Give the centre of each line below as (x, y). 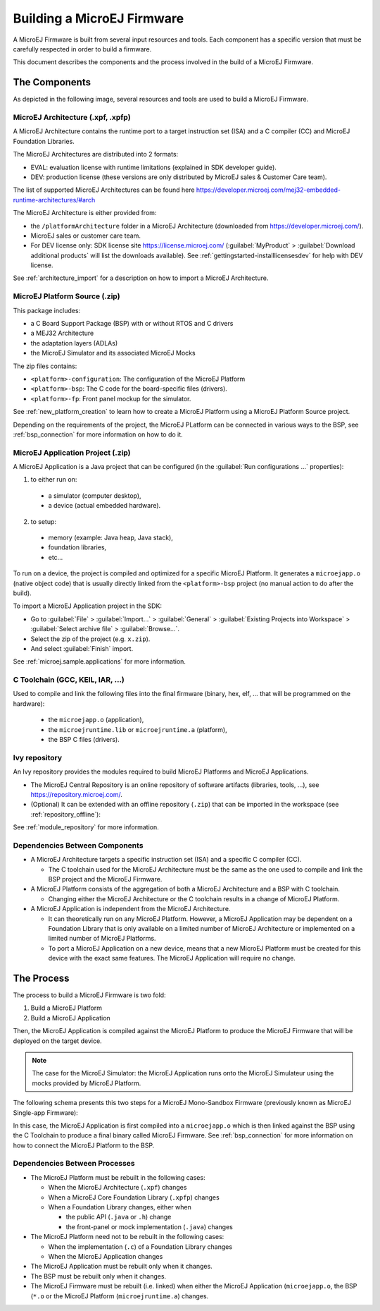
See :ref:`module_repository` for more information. (86, 827)
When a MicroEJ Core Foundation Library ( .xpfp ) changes (134, 1197)
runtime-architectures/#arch (54, 200)
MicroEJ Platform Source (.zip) (66, 296)
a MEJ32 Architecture (62, 333)
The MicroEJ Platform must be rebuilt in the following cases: (118, 1177)
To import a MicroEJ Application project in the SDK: (87, 606)
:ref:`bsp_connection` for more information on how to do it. (98, 434)
